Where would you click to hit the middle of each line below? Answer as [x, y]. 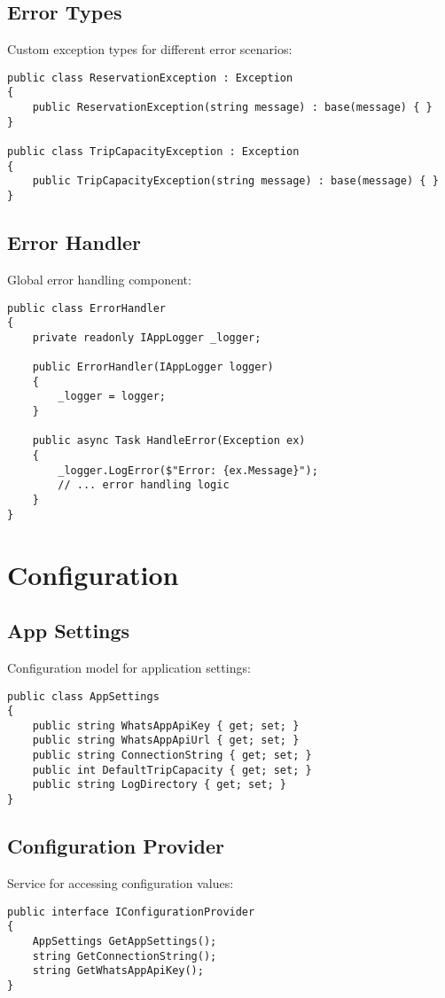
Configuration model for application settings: [129, 667]
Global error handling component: [99, 279]
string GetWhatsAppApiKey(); [118, 971]
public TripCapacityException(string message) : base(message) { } [235, 181]
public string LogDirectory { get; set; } [159, 785]
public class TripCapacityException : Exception [153, 152]
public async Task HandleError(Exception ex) [169, 441]
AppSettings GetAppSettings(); [125, 941]
